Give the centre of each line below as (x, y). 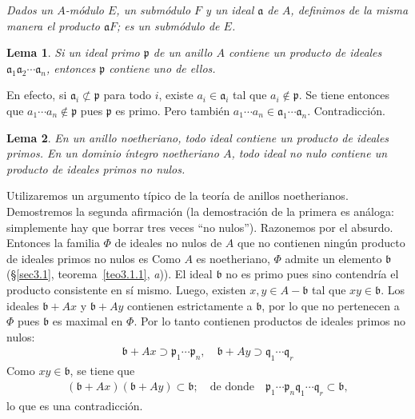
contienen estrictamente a (190, 305)
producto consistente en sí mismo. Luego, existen (126, 289)
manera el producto (54, 25)
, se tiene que (102, 371)
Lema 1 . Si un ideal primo (73, 52)
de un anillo (183, 52)
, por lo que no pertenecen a (331, 305)
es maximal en (88, 321)
